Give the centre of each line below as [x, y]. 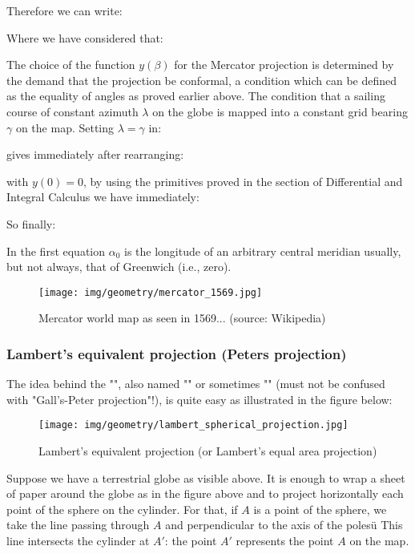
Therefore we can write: [64, 10]
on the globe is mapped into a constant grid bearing [280, 111]
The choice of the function [71, 65]
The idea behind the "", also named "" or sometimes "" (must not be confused [196, 384]
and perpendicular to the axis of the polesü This [284, 525]
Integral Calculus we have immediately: [103, 197]
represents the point [285, 540]
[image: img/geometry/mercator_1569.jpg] [151, 292]
